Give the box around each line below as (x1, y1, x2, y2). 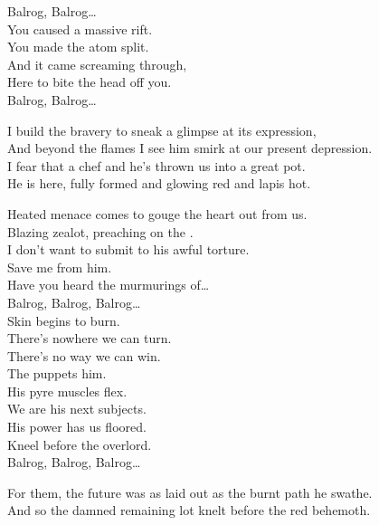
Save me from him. (7, 257, 112, 276)
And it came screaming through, (7, 54, 187, 73)
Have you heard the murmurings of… (7, 275, 210, 294)
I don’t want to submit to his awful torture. (7, 240, 250, 259)
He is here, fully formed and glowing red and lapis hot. (7, 174, 311, 193)
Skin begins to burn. (7, 310, 120, 329)
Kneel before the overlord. (7, 434, 152, 453)
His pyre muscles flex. (7, 381, 128, 400)
